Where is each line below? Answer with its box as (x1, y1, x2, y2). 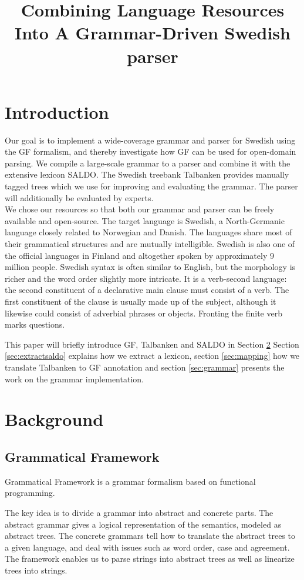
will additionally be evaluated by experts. (5, 191, 154, 204)
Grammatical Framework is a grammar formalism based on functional (5, 475, 256, 487)
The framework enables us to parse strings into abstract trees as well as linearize (5, 552, 295, 565)
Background (5, 407, 104, 431)
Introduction (5, 99, 109, 124)
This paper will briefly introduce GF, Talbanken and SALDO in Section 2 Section (5, 338, 299, 350)
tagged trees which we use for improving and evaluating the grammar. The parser (5, 180, 298, 192)
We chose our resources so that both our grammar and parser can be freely (5, 203, 275, 215)
